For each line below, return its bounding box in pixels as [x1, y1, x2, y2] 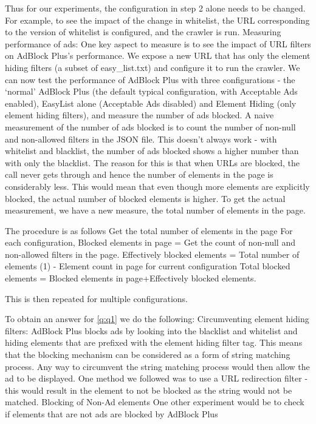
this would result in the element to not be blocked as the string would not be [5, 383, 292, 396]
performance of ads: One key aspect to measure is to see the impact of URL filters [5, 37, 311, 50]
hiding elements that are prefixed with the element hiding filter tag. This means [5, 336, 303, 349]
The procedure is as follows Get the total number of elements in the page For [5, 224, 293, 237]
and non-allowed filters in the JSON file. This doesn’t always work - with [5, 132, 277, 145]
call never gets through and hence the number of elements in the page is [5, 168, 273, 181]
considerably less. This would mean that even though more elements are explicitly [5, 180, 310, 192]
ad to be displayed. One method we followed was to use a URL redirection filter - [5, 372, 308, 385]
